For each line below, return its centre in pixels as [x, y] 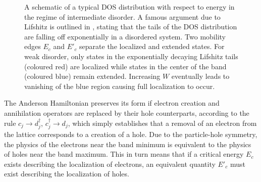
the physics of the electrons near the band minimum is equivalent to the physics [128, 144]
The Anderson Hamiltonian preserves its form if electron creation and [112, 103]
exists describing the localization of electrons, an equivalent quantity [110, 164]
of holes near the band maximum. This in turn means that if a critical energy [124, 154]
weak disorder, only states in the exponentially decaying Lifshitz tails [131, 56]
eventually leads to [200, 76]
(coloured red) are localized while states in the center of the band [125, 66]
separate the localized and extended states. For [152, 46]
